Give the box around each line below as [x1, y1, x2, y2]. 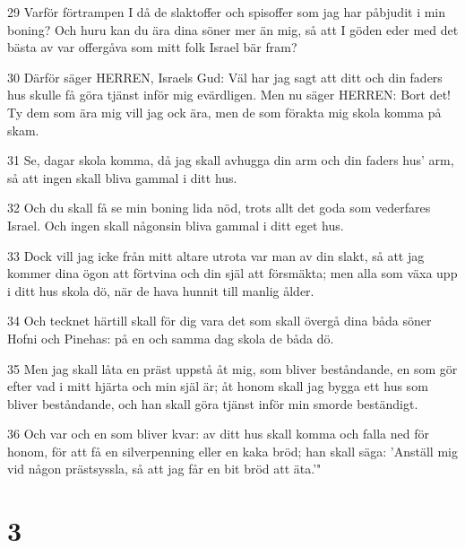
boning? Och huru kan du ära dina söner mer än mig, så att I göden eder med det [7, 20, 459, 39]
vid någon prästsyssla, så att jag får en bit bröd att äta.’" [7, 459, 322, 478]
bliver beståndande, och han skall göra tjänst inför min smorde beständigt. [7, 394, 418, 413]
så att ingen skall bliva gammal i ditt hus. [7, 168, 237, 187]
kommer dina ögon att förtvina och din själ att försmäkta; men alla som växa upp [7, 264, 458, 283]
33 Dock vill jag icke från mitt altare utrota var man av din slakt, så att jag [7, 246, 425, 265]
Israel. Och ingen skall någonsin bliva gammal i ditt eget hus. [7, 215, 344, 234]
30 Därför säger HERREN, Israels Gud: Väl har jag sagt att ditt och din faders [7, 67, 443, 86]
